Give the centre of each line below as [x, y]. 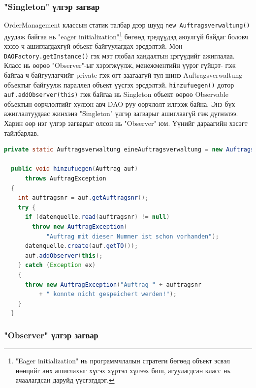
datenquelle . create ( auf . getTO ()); [81, 246]
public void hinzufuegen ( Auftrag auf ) [75, 169]
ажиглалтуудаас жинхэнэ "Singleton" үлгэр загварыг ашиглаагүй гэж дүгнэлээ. [121, 113]
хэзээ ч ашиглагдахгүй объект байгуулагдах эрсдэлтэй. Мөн [93, 46]
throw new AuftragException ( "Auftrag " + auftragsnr [113, 284]
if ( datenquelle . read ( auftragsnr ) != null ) [97, 217]
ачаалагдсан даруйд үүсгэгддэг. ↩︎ [65, 380]
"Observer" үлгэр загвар [51, 335]
